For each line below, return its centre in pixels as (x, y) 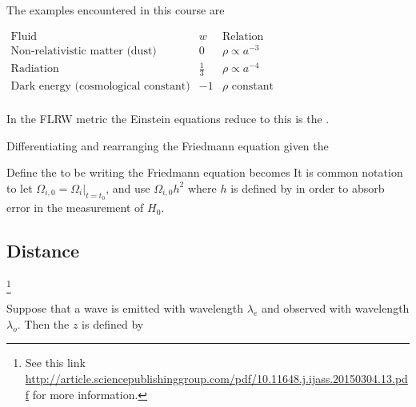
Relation (243, 36)
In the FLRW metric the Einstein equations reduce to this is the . (168, 119)
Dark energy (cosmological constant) (100, 87)
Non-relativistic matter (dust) (84, 51)
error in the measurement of (75, 207)
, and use (128, 188)
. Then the (43, 323)
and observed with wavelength (335, 308)
